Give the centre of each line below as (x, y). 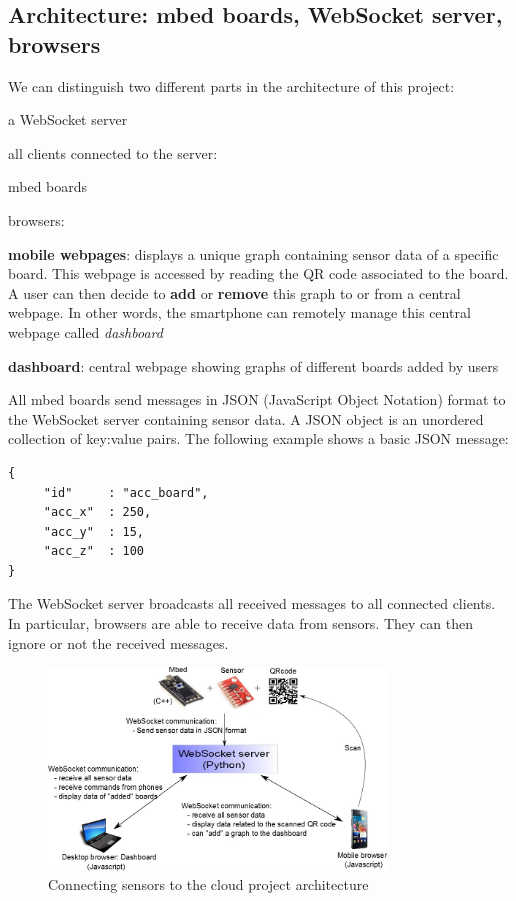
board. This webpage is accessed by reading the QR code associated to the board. (258, 273)
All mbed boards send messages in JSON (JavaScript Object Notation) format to (257, 399)
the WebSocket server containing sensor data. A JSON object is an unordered (246, 418)
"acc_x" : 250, (97, 512)
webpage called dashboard (85, 331)
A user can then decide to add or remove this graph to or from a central (234, 292)
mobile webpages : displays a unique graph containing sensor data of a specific (253, 253)
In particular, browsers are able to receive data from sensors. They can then (240, 623)
